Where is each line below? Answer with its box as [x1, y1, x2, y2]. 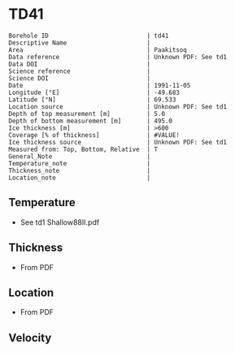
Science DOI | [8, 74, 151, 82]
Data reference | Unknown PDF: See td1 [8, 53, 228, 61]
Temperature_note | [8, 159, 151, 167]
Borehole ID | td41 [8, 32, 169, 40]
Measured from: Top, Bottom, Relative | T [8, 145, 159, 153]
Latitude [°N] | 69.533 [8, 95, 176, 104]
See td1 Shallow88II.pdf [20, 217, 100, 227]
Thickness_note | [8, 166, 151, 174]
